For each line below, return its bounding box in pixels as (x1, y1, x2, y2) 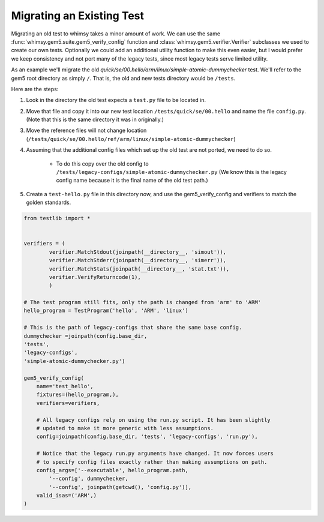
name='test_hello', (36, 383, 94, 389)
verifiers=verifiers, (36, 400, 100, 406)
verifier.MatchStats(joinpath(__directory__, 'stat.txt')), (49, 265, 230, 272)
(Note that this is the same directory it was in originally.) (26, 116, 164, 123)
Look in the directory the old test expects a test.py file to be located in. (26, 97, 206, 104)
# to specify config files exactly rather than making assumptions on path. (36, 458, 268, 465)
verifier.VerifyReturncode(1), (49, 274, 141, 280)
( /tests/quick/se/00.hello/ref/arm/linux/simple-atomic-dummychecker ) (26, 135, 236, 142)
